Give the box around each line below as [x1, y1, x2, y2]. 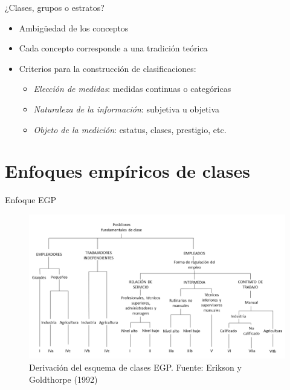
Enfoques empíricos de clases [5, 158, 250, 183]
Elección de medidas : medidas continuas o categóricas [33, 82, 231, 95]
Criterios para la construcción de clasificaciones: [19, 62, 196, 74]
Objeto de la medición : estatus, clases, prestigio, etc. [33, 123, 227, 135]
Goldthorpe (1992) [29, 372, 98, 385]
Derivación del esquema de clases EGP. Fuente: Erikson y [29, 360, 242, 373]
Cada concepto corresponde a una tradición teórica [19, 42, 208, 54]
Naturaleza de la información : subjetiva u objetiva [33, 102, 220, 115]
